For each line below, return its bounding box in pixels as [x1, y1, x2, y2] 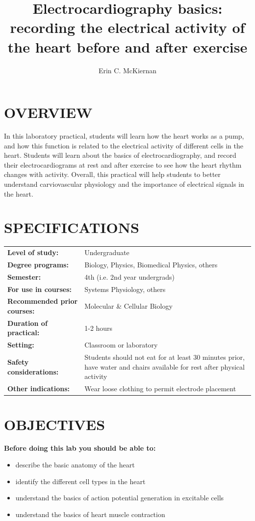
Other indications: [7, 383, 70, 394]
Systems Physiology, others [84, 284, 166, 294]
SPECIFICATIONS [4, 217, 139, 237]
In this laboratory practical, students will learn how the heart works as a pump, [4, 131, 244, 141]
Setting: [7, 340, 34, 350]
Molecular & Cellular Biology [84, 301, 173, 311]
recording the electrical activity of [10, 17, 245, 37]
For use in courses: [7, 284, 72, 294]
